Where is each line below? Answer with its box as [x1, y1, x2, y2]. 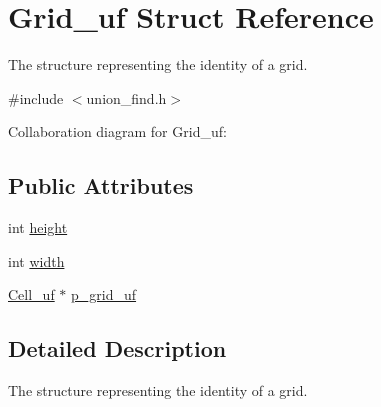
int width [8, 250, 65, 271]
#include [8, 87, 64, 108]
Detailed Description [8, 333, 227, 364]
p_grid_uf [71, 284, 137, 305]
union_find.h [86, 87, 167, 108]
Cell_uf [8, 284, 55, 305]
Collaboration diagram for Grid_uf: [8, 121, 227, 142]
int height [8, 217, 68, 238]
